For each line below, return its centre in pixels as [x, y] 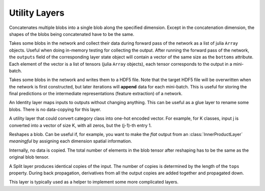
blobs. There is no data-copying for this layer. [55, 109]
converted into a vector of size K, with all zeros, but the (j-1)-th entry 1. [80, 125]
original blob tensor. [29, 157]
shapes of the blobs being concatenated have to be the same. [72, 34]
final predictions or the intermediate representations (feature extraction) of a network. [96, 94]
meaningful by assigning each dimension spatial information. [71, 141]
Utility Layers [37, 13]
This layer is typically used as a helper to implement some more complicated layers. [94, 182]
